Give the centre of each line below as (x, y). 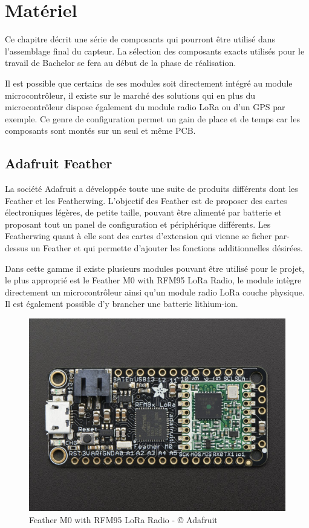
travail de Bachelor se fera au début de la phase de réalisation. (121, 63)
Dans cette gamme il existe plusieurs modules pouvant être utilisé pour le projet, (155, 268)
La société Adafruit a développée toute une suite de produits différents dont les (151, 189)
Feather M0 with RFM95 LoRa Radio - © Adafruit (123, 519)
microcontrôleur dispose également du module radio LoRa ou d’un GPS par (145, 107)
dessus (17, 248)
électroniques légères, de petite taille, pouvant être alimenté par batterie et (143, 212)
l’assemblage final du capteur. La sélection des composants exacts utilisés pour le (155, 51)
